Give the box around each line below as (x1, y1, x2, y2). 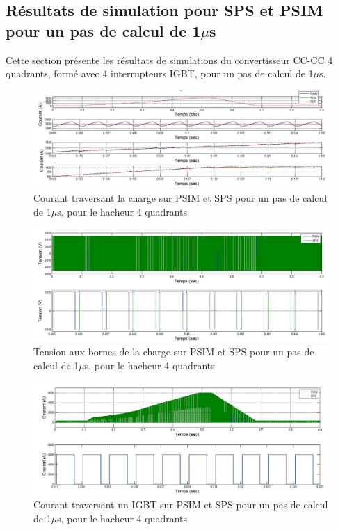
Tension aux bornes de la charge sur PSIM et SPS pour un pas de (33, 344, 314, 359)
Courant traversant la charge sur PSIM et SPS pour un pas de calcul (33, 191, 328, 205)
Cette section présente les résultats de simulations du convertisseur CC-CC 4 (6, 52, 333, 67)
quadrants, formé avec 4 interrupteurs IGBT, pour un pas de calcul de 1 (6, 66, 314, 81)
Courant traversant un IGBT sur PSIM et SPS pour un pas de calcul (33, 497, 328, 512)
